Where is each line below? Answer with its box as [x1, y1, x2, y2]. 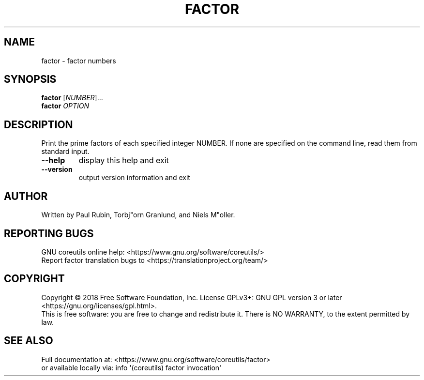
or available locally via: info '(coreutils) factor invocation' [41, 363, 222, 372]
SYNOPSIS [4, 73, 57, 86]
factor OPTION [41, 102, 89, 110]
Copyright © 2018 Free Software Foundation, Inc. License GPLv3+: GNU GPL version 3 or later [41, 293, 342, 302]
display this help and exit [78, 155, 169, 166]
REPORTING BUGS [4, 227, 94, 240]
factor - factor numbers [41, 56, 116, 65]
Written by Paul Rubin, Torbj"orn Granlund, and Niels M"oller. [41, 211, 235, 219]
